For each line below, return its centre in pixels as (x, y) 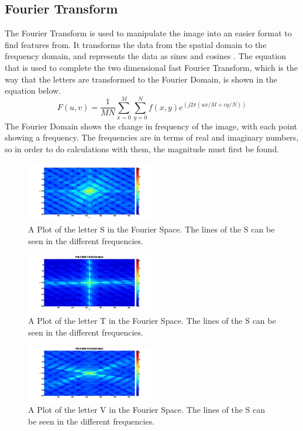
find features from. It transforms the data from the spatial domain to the (136, 44)
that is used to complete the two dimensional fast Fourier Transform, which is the (151, 67)
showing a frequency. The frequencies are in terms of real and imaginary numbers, (152, 137)
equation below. (33, 90)
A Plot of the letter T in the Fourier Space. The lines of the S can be (152, 321)
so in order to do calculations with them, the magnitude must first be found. (142, 149)
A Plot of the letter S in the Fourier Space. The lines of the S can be (151, 229)
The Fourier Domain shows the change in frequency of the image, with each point (151, 126)
